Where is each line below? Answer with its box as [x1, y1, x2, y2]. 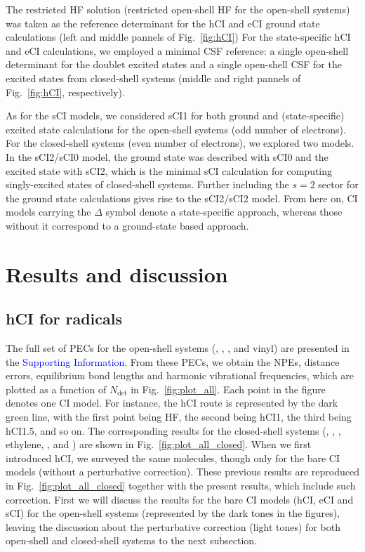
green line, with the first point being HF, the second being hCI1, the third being [6, 409, 352, 424]
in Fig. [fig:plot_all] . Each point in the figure [131, 381, 326, 396]
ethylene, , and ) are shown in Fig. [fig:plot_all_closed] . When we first [6, 437, 312, 452]
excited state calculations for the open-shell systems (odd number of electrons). [6, 121, 346, 136]
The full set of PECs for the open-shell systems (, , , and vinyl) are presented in [6, 341, 350, 355]
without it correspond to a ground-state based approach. [6, 218, 249, 232]
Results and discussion [6, 259, 228, 288]
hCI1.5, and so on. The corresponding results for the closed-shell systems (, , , [6, 423, 341, 438]
